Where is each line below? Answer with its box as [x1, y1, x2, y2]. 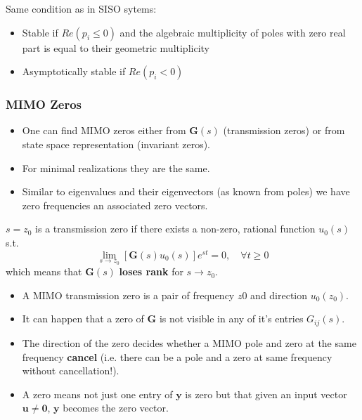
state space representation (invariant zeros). [22, 137, 211, 151]
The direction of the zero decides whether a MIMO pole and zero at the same [22, 335, 356, 350]
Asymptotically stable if [22, 64, 126, 79]
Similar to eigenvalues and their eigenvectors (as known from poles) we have [22, 184, 350, 199]
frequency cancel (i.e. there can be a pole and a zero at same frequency [22, 349, 332, 364]
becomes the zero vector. [63, 400, 169, 415]
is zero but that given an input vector [185, 386, 347, 401]
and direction [250, 287, 308, 302]
